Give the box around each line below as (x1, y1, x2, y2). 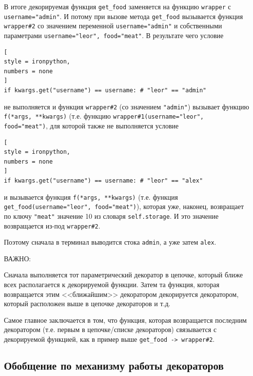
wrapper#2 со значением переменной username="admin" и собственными (4, 21, 222, 31)
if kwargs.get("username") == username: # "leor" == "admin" (4, 87, 207, 94)
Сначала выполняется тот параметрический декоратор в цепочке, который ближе (4, 270, 243, 280)
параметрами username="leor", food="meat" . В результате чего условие (4, 30, 224, 40)
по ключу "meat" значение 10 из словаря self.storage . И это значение (4, 210, 219, 221)
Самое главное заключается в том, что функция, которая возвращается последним (4, 314, 247, 325)
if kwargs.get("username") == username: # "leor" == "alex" (4, 177, 203, 184)
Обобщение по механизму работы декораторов (4, 358, 224, 373)
